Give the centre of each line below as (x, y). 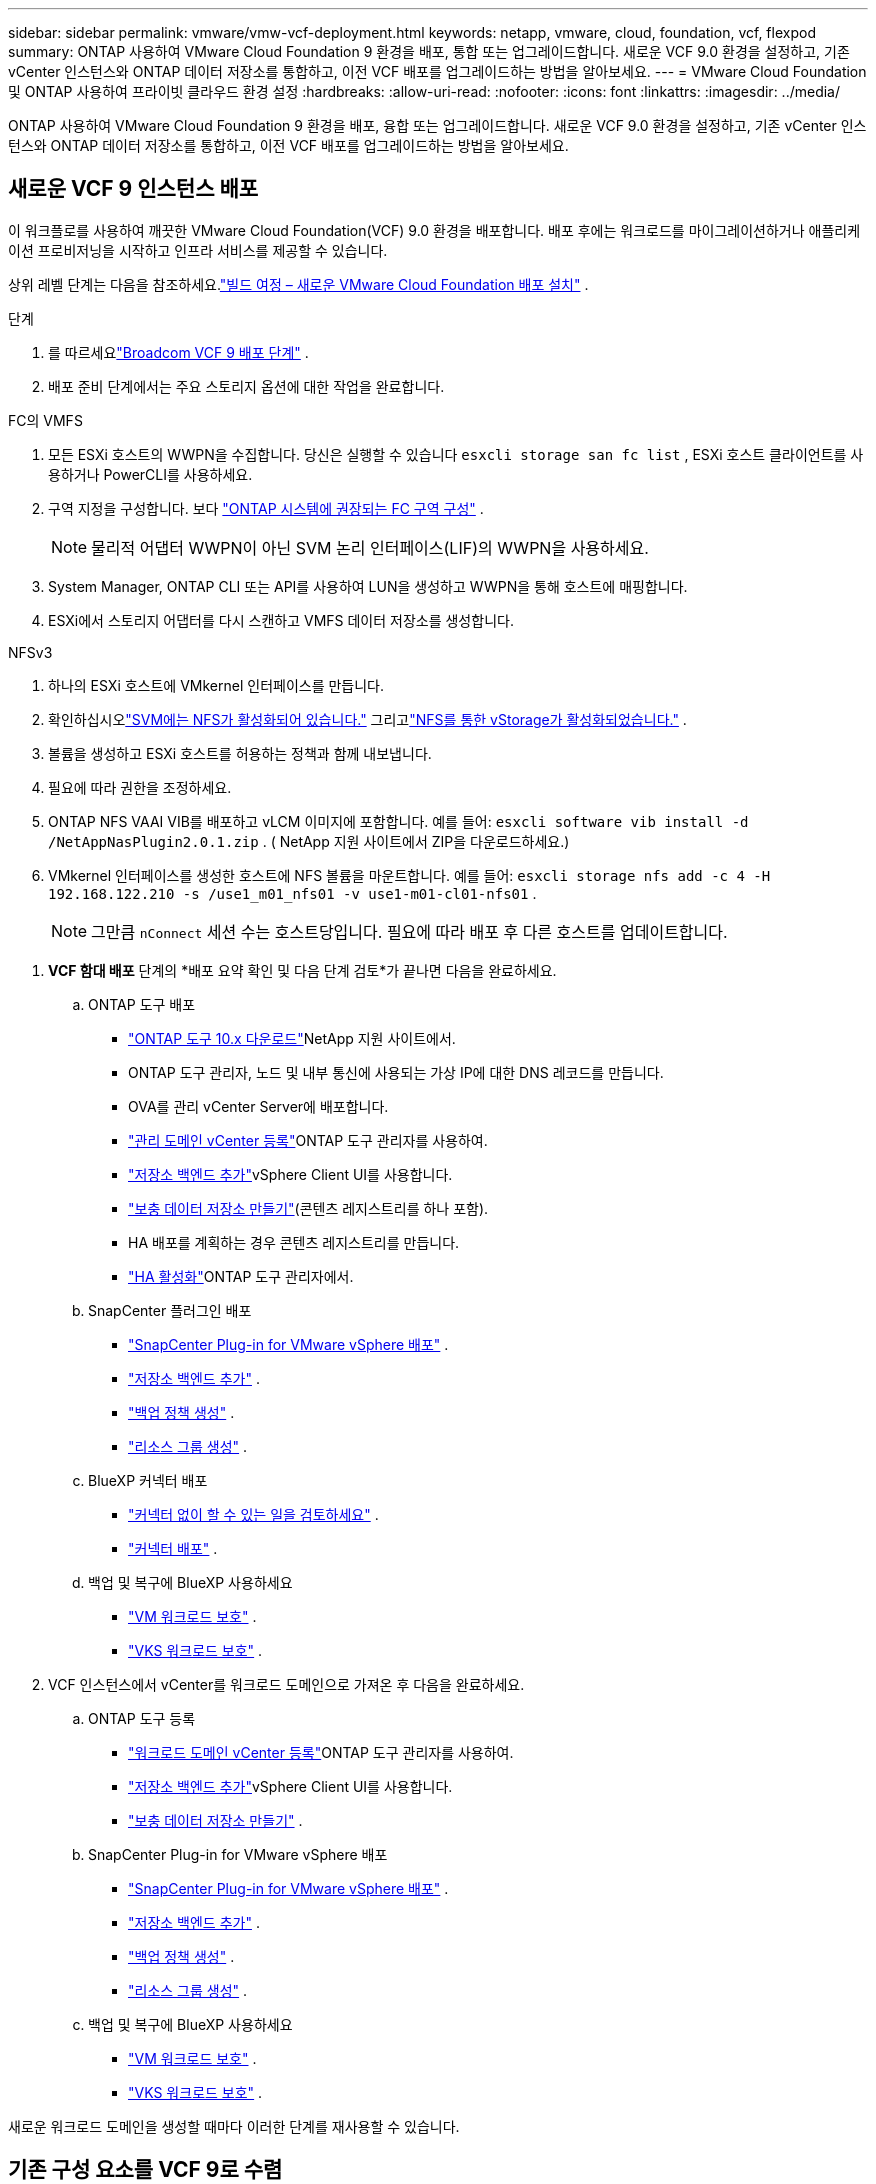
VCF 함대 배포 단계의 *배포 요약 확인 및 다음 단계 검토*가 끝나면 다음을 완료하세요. (302, 970)
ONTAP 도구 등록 (142, 1718)
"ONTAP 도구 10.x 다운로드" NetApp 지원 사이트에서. (292, 1038)
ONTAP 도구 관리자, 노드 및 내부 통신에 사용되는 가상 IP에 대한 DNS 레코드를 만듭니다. (396, 1072)
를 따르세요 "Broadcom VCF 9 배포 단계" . (178, 352)
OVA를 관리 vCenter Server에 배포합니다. (258, 1106)
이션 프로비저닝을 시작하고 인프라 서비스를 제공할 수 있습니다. (198, 250)
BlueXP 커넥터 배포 (148, 1480)
